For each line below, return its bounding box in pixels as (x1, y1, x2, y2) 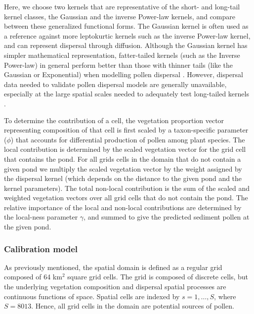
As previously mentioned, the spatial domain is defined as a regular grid (4, 262, 222, 272)
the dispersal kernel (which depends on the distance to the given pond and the (4, 173, 242, 183)
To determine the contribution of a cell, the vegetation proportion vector (4, 115, 224, 125)
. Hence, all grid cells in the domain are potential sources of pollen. (31, 301, 234, 311)
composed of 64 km (4, 271, 62, 282)
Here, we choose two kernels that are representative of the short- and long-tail (4, 1, 240, 11)
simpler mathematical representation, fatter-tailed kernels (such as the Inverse (4, 49, 240, 60)
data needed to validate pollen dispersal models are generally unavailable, (4, 79, 227, 89)
